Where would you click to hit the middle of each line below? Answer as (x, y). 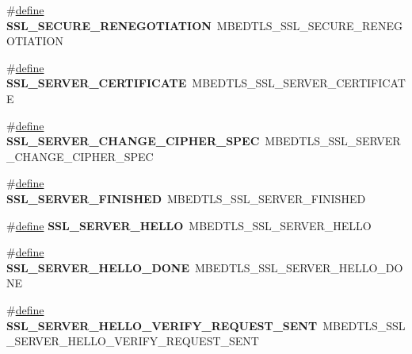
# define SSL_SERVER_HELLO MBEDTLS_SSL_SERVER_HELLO (189, 225)
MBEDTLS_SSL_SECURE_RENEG (309, 25)
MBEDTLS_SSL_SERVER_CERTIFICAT (299, 83)
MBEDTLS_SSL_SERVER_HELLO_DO (299, 267)
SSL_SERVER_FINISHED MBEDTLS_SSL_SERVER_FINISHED (186, 198)
